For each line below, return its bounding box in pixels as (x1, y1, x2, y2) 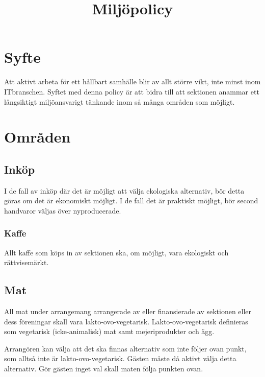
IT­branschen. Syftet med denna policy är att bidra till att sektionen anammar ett (4, 86, 259, 97)
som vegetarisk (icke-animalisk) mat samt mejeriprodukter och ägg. (4, 326, 215, 337)
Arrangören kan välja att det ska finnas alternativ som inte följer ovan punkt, (4, 343, 247, 354)
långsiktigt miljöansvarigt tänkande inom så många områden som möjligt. (4, 96, 235, 107)
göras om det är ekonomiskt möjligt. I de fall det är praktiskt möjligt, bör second (4, 195, 258, 206)
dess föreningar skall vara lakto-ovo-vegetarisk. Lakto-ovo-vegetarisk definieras (4, 316, 248, 326)
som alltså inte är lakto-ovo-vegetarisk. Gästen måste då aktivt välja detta (4, 353, 236, 364)
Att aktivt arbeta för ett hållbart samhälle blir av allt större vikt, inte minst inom (4, 76, 261, 87)
